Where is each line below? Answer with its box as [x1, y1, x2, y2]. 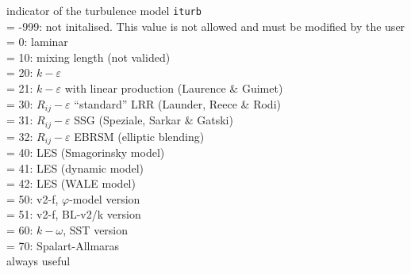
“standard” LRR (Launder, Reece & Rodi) [74, 95, 281, 112]
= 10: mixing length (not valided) [6, 48, 171, 65]
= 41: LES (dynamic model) [6, 159, 144, 176]
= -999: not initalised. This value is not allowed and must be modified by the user [6, 17, 405, 34]
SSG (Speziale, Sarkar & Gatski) [74, 112, 233, 128]
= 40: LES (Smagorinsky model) [6, 143, 165, 160]
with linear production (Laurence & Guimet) [64, 80, 283, 97]
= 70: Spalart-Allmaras [6, 237, 120, 253]
